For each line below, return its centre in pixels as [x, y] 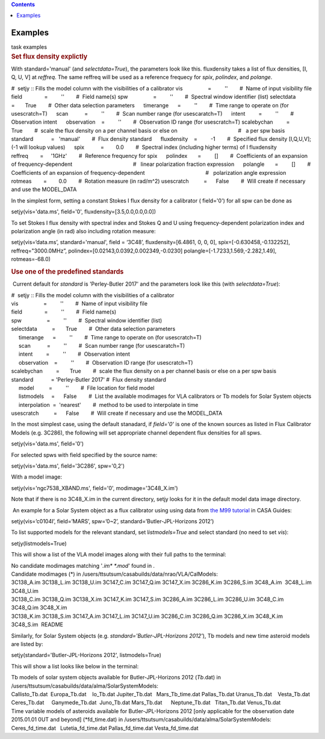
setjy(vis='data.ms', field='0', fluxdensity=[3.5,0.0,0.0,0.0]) [84, 212]
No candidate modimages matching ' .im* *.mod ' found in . [83, 565]
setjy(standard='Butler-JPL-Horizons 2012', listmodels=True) [86, 655]
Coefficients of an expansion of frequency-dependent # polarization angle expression [149, 172]
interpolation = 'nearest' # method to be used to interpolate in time [108, 404]
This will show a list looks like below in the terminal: [75, 666]
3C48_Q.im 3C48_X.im [39, 608]
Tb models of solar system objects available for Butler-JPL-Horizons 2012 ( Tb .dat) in [116, 678]
